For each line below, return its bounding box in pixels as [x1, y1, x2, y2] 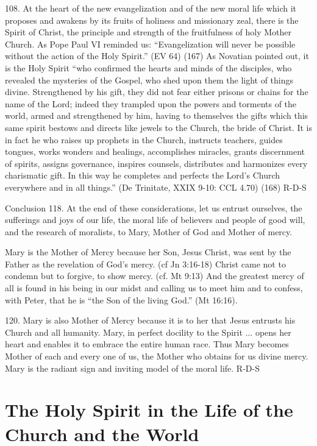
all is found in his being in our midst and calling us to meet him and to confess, [5, 281, 303, 294]
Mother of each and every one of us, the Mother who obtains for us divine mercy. [5, 350, 308, 363]
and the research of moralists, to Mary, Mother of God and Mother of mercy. [5, 225, 293, 238]
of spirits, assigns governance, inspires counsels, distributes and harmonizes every [5, 157, 308, 169]
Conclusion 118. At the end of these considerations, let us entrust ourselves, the [5, 201, 302, 214]
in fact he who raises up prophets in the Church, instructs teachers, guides [5, 133, 283, 146]
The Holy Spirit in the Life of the [5, 397, 293, 422]
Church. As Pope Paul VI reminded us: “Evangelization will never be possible [5, 37, 296, 50]
